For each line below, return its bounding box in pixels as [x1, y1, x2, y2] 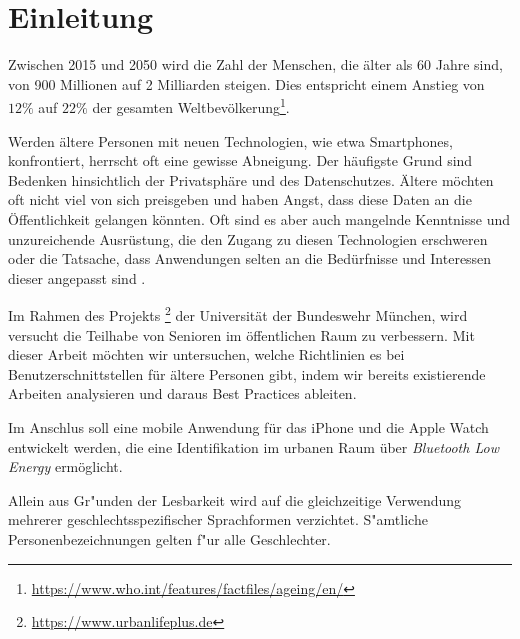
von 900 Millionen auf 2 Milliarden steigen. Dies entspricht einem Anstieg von [8, 73, 485, 94]
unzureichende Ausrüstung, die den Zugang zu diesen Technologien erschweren [8, 228, 488, 249]
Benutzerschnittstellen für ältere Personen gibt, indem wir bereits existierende [8, 363, 486, 384]
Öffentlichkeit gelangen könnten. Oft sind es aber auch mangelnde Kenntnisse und [8, 208, 511, 229]
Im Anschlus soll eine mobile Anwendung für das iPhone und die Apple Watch [8, 416, 489, 437]
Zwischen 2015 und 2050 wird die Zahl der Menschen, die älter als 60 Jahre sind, [8, 54, 503, 75]
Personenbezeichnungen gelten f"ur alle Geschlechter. [8, 528, 331, 549]
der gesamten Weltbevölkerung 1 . [92, 94, 290, 117]
